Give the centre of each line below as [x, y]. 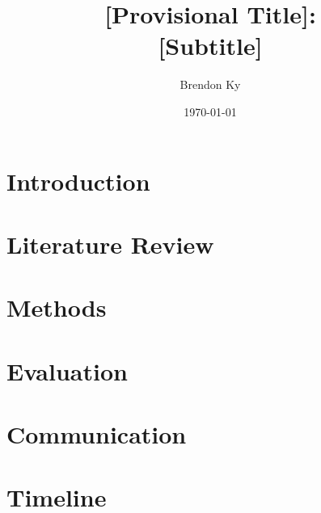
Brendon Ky [210, 84]
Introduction [78, 181]
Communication [97, 434]
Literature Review [110, 244]
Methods [57, 307]
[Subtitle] [210, 46]
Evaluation [67, 370]
